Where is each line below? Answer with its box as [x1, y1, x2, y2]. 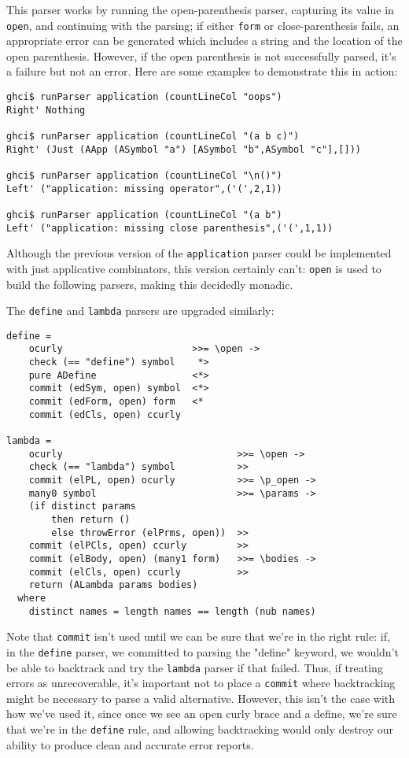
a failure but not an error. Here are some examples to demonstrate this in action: [6, 63, 398, 79]
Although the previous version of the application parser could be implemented [6, 245, 392, 261]
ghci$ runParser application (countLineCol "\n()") [6, 169, 282, 181]
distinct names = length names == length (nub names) [28, 605, 316, 617]
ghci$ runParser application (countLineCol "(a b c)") [6, 131, 300, 142]
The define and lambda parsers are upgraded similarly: [6, 302, 275, 319]
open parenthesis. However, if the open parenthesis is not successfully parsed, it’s [6, 47, 396, 64]
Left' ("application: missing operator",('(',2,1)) [6, 183, 282, 194]
